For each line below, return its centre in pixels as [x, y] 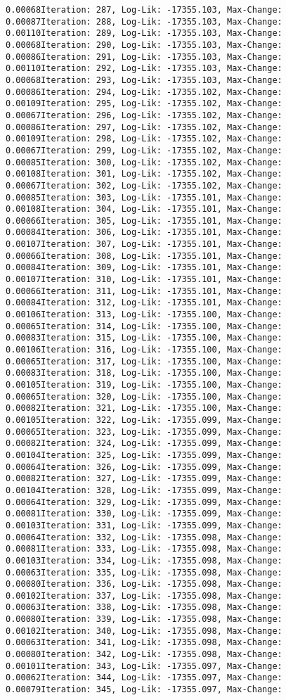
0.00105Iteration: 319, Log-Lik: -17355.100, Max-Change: [144, 385]
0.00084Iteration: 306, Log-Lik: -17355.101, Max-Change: [144, 233]
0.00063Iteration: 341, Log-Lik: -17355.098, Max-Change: [144, 643]
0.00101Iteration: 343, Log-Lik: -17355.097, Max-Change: [144, 666]
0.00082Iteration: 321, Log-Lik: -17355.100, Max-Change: [144, 408]
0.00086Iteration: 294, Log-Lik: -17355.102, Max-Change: [144, 92]
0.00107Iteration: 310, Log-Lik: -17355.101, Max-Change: [144, 280]
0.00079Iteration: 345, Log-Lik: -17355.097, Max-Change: [144, 690]
